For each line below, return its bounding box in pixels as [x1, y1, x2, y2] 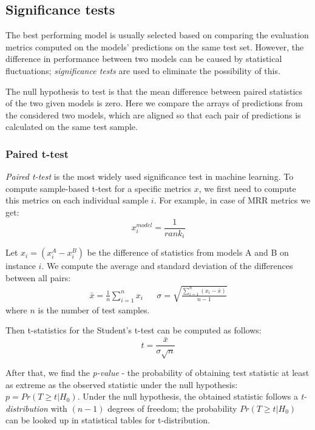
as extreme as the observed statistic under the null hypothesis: [5, 378, 238, 391]
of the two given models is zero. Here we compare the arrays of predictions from [5, 97, 303, 109]
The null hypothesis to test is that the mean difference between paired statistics [5, 84, 303, 97]
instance [5, 259, 36, 272]
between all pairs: [5, 271, 71, 284]
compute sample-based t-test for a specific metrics [5, 182, 192, 194]
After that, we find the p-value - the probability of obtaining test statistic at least [5, 366, 310, 379]
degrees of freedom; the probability [107, 401, 237, 414]
